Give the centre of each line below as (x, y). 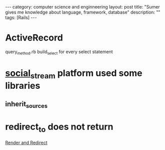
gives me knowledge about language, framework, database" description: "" (83, 12)
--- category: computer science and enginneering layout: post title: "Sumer (82, 7)
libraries (23, 86)
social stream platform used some (74, 74)
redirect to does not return (59, 128)
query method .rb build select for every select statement (59, 52)
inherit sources (26, 105)
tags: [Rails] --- (21, 18)
